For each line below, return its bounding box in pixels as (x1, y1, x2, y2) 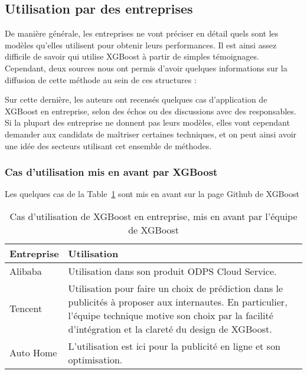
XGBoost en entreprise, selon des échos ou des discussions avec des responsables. (5, 104, 296, 117)
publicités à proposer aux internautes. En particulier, (68, 294, 288, 309)
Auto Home (9, 346, 57, 360)
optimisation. (68, 352, 123, 366)
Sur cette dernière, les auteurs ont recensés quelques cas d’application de (5, 93, 267, 106)
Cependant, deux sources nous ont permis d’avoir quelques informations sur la (5, 61, 288, 74)
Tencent (9, 301, 43, 316)
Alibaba (9, 264, 42, 278)
